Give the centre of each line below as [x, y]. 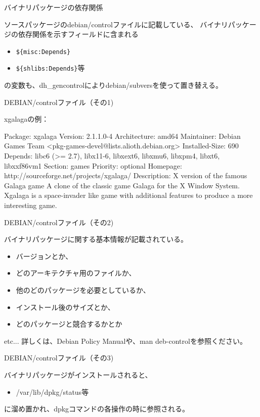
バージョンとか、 [44, 256]
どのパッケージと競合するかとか [69, 324]
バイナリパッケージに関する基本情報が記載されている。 [96, 239]
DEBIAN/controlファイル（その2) [59, 222]
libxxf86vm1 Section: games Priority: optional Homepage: [93, 165]
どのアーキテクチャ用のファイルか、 [76, 273]
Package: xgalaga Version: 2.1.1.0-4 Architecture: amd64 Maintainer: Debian [122, 136]
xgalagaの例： [27, 119]
